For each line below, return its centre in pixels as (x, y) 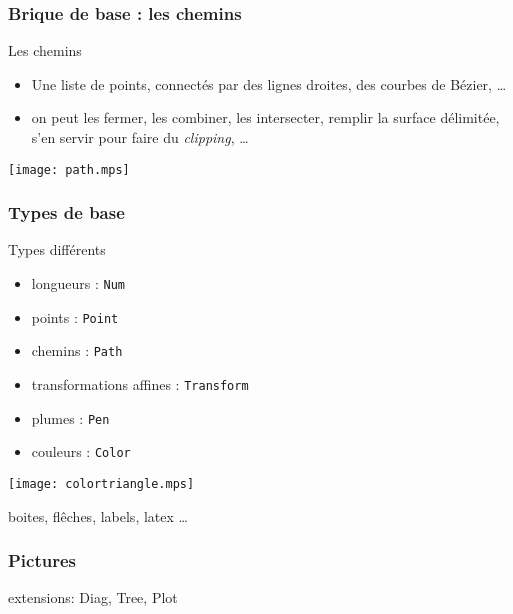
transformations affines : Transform (140, 384)
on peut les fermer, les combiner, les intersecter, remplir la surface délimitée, (265, 117)
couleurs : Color (81, 451)
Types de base (66, 212)
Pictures (42, 560)
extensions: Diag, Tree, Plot (93, 597)
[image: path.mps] (69, 169)
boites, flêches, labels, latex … (98, 515)
